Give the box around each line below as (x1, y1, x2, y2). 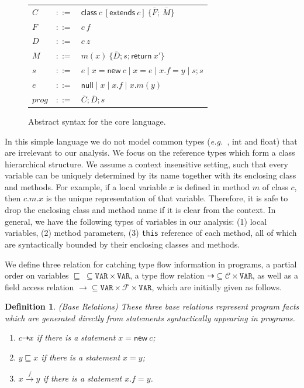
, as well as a (252, 269, 299, 281)
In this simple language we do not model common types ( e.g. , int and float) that (5, 135, 298, 147)
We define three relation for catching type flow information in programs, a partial (5, 257, 297, 270)
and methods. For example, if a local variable (5, 180, 167, 193)
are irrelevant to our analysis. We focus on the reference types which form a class (5, 146, 295, 159)
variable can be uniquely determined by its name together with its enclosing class (5, 169, 296, 181)
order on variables (5, 269, 69, 281)
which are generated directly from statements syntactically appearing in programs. (5, 311, 295, 324)
